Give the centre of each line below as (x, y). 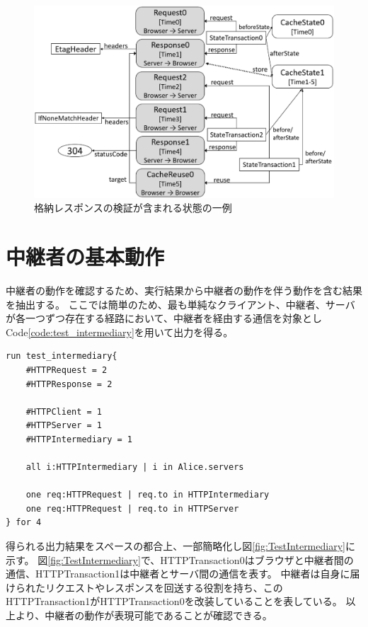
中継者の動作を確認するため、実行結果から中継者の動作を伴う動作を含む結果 (184, 290)
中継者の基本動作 (85, 256)
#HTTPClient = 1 (64, 412)
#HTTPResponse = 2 (69, 384)
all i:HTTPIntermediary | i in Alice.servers (135, 467)
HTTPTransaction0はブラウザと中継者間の (257, 559)
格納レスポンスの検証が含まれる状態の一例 (133, 208)
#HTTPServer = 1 (64, 426)
